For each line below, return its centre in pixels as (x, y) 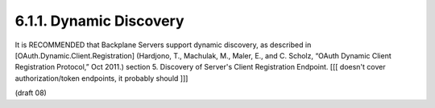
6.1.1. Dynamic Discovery (99, 21)
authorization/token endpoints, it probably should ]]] (101, 78)
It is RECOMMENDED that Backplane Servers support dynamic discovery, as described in (163, 45)
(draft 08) (31, 93)
